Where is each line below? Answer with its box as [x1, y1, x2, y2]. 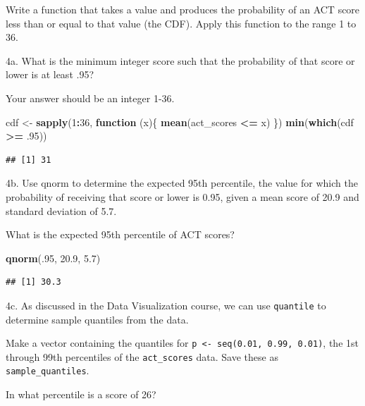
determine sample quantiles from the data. [6, 312, 189, 326]
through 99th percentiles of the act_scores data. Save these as [6, 349, 278, 364]
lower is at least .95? [6, 67, 94, 82]
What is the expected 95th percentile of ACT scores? [6, 227, 235, 242]
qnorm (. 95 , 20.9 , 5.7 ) [6, 250, 101, 265]
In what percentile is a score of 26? [6, 387, 156, 402]
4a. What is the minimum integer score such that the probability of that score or [6, 53, 355, 68]
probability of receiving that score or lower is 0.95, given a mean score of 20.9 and [6, 189, 359, 204]
